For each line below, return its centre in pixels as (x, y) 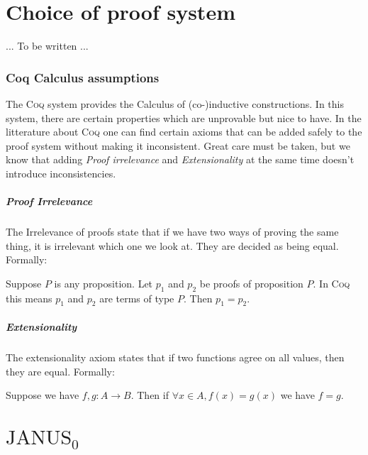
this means (29, 298)
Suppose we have (43, 395)
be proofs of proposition (251, 283)
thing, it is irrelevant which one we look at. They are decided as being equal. (172, 245)
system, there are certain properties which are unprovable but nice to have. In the (184, 117)
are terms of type (137, 298)
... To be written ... (47, 46)
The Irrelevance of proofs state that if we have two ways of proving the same (172, 232)
